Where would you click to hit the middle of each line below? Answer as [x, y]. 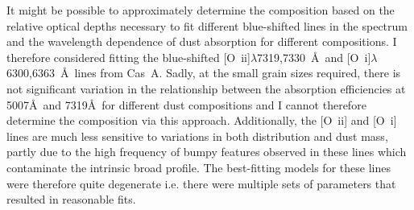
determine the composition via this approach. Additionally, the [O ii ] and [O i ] [202, 120]
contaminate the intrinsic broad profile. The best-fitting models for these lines [199, 167]
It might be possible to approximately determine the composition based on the [201, 10]
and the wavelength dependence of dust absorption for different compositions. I [202, 41]
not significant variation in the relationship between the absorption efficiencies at [206, 88]
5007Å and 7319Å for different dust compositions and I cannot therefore [186, 104]
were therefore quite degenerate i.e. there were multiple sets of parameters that [201, 183]
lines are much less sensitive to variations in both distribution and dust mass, [197, 136]
